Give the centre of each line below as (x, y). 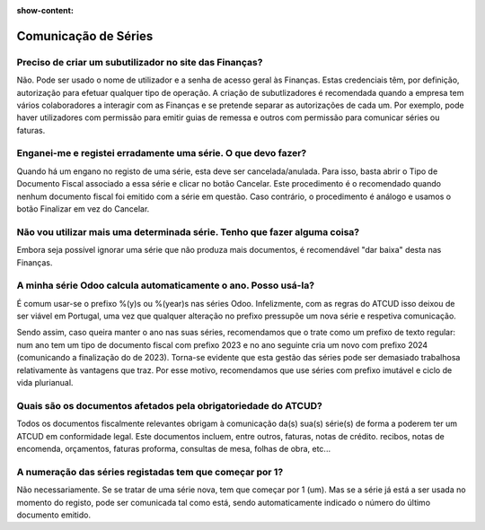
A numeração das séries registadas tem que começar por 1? (150, 472)
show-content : (45, 10)
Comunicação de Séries (85, 36)
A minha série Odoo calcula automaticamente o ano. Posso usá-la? (165, 285)
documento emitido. (54, 515)
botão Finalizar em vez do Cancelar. (83, 209)
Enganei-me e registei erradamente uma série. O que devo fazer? (162, 153)
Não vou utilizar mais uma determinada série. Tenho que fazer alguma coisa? (188, 231)
